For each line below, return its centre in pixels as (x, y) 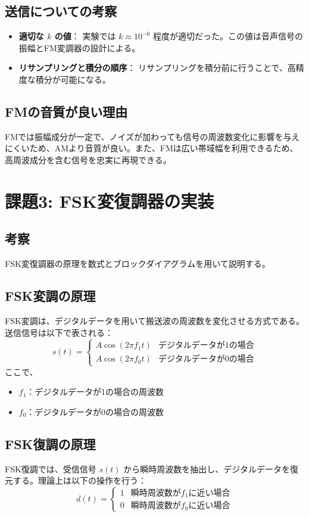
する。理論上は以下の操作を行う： (79, 480)
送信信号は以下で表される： (59, 332)
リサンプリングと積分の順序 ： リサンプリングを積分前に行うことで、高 (157, 68)
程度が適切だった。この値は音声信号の (228, 36)
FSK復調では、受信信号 (51, 468)
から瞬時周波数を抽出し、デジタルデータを (207, 468)
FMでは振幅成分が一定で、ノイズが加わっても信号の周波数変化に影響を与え (152, 136)
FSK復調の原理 (50, 443)
